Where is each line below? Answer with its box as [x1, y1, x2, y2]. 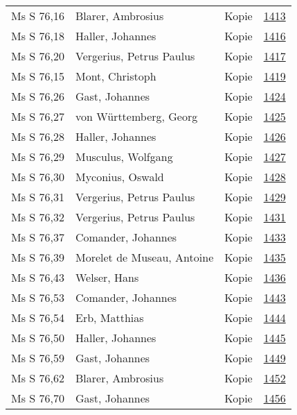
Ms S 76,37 [11, 229, 64, 245]
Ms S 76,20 [11, 48, 64, 64]
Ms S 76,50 [11, 330, 64, 346]
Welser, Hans [75, 269, 139, 285]
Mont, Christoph [75, 68, 156, 84]
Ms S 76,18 [11, 28, 64, 44]
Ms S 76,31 [11, 189, 64, 205]
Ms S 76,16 [11, 8, 64, 24]
